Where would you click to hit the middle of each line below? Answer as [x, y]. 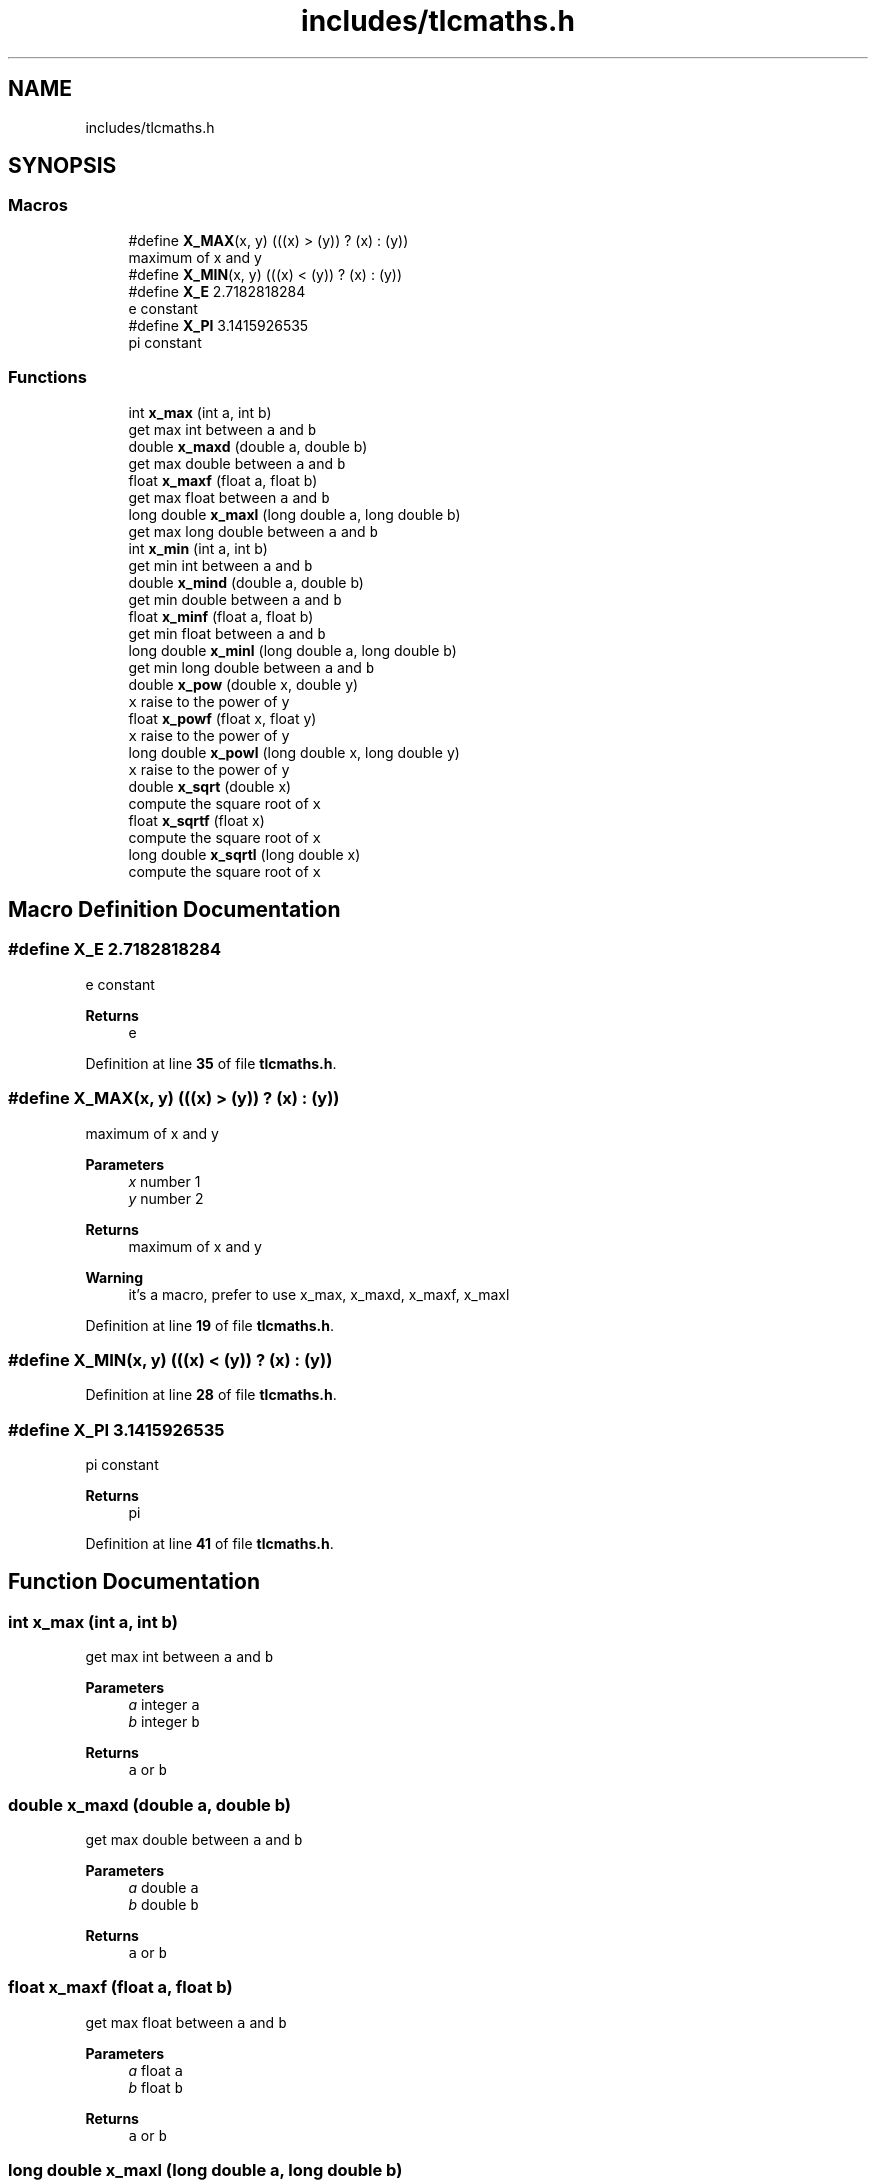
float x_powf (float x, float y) [222, 718]
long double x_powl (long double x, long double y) [294, 752]
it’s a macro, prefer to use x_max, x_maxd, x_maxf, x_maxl [319, 1294]
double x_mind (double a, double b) [246, 582]
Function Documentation [134, 1582]
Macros [38, 205]
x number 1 [164, 1181]
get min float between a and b [227, 633]
